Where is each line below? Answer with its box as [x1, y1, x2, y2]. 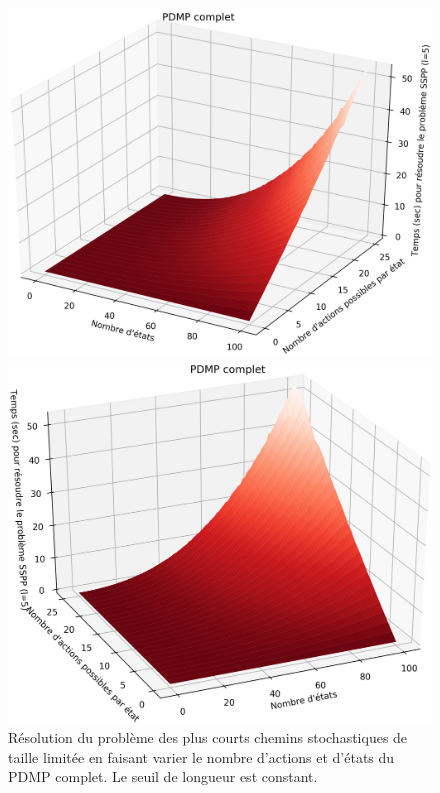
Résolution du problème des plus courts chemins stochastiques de [8, 727, 408, 748]
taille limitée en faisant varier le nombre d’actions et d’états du [8, 746, 395, 767]
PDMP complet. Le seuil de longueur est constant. [8, 766, 318, 787]
